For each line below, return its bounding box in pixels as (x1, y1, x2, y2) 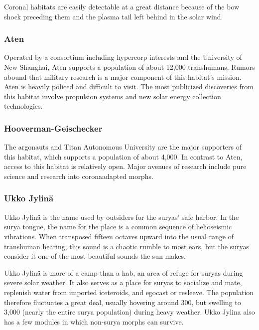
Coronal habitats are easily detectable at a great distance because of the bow (4, 1, 240, 11)
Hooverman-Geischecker (4, 122, 103, 134)
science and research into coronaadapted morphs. (4, 170, 153, 181)
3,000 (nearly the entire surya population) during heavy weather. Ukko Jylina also (4, 307, 255, 317)
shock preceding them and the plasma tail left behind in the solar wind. (4, 11, 223, 21)
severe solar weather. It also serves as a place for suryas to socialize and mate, (4, 277, 242, 288)
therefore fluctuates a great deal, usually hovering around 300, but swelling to (4, 297, 241, 307)
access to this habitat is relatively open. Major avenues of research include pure (4, 161, 247, 171)
